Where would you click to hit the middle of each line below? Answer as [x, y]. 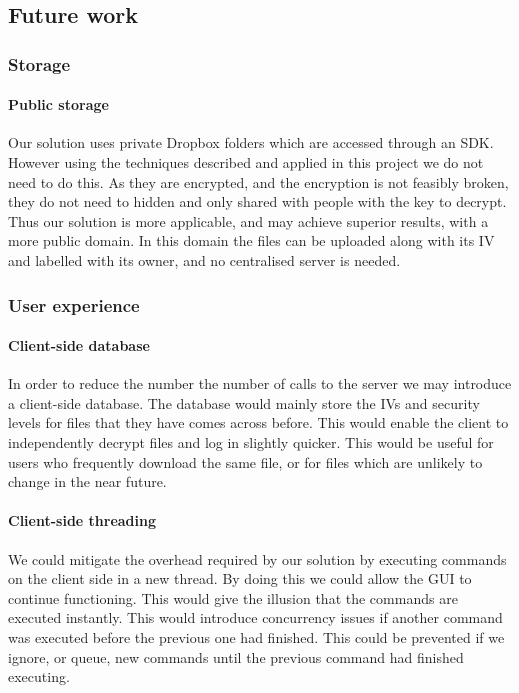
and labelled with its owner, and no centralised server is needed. [204, 259]
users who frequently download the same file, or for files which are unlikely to [245, 461]
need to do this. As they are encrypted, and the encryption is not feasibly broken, [258, 181]
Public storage [58, 104]
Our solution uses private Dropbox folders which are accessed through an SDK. [251, 142]
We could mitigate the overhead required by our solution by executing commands [257, 558]
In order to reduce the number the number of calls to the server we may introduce [260, 383]
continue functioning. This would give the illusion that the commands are [233, 597]
